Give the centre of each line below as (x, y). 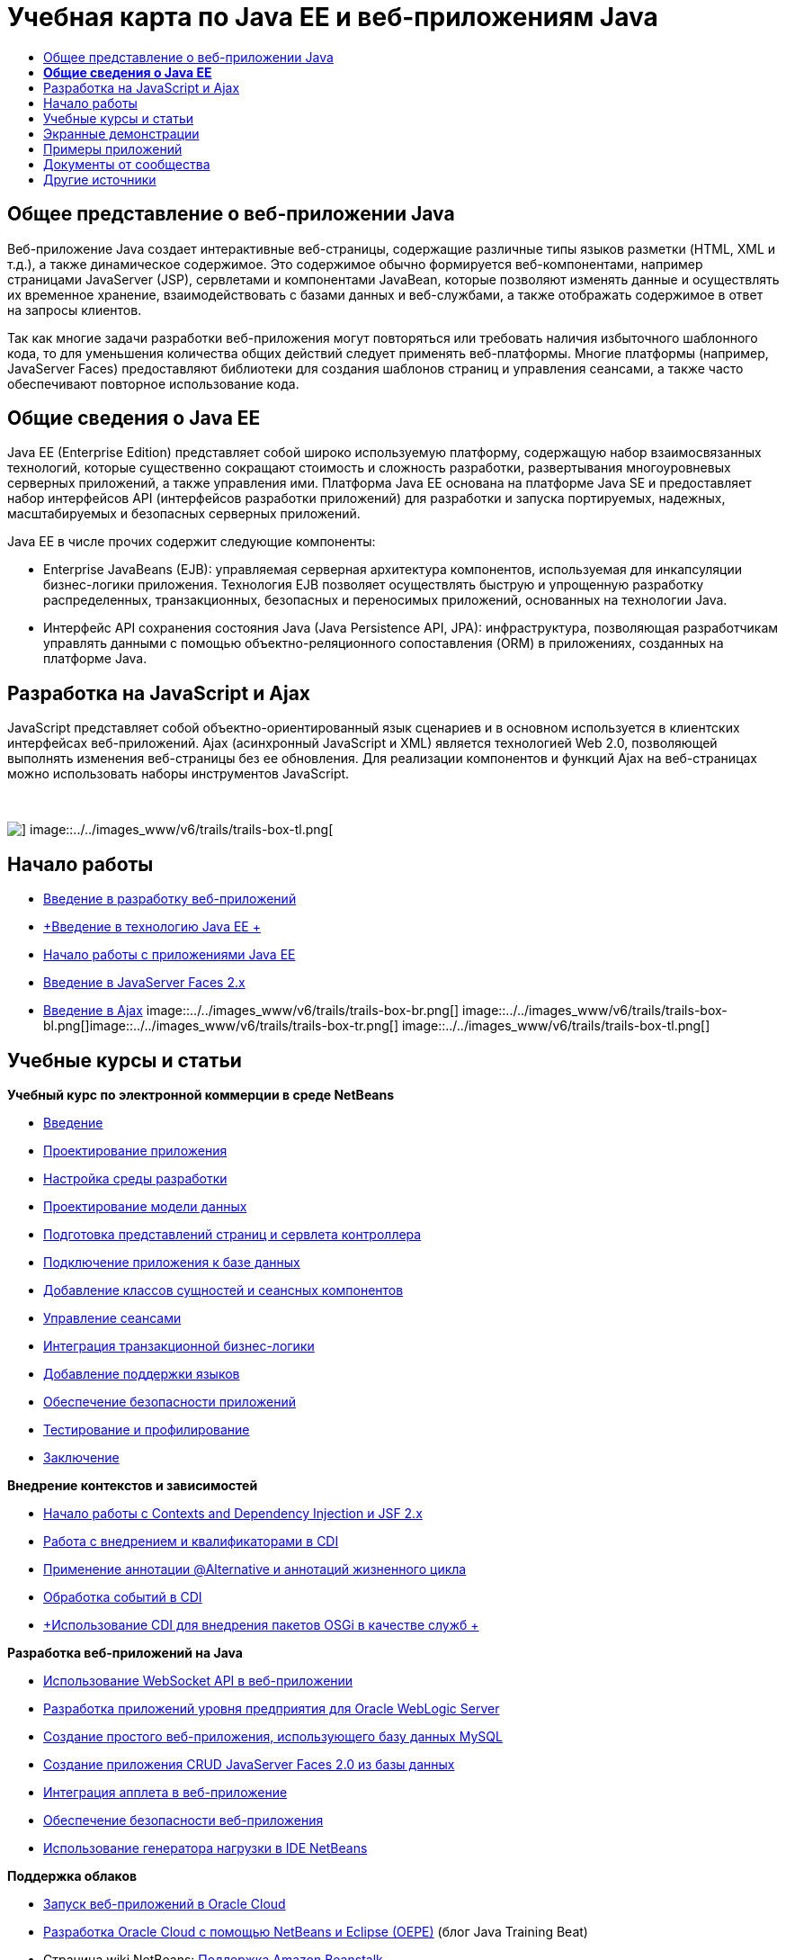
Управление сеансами (112, 1317)
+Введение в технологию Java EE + (152, 927)
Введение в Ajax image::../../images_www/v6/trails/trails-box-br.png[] (251, 1011)
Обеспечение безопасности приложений (170, 1401)
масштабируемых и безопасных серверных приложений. (184, 514)
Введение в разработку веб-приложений (170, 899)
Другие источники (100, 179)
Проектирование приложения (135, 1150)
